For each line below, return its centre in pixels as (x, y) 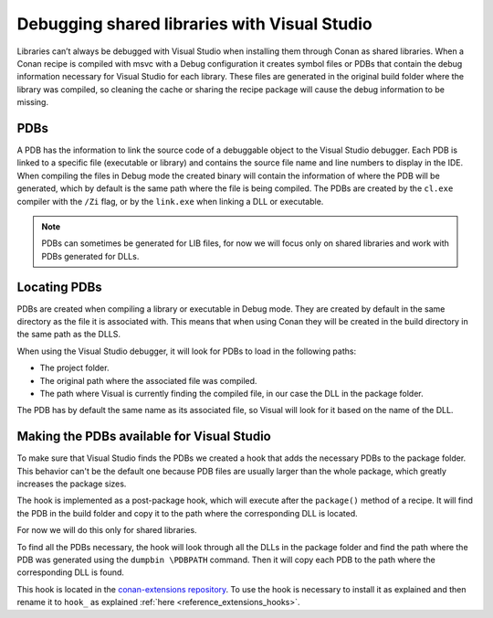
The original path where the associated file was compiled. (148, 380)
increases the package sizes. (72, 484)
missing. (33, 102)
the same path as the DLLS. (69, 335)
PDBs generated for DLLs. (90, 256)
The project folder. (74, 368)
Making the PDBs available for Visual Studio (144, 437)
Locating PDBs (59, 287)
